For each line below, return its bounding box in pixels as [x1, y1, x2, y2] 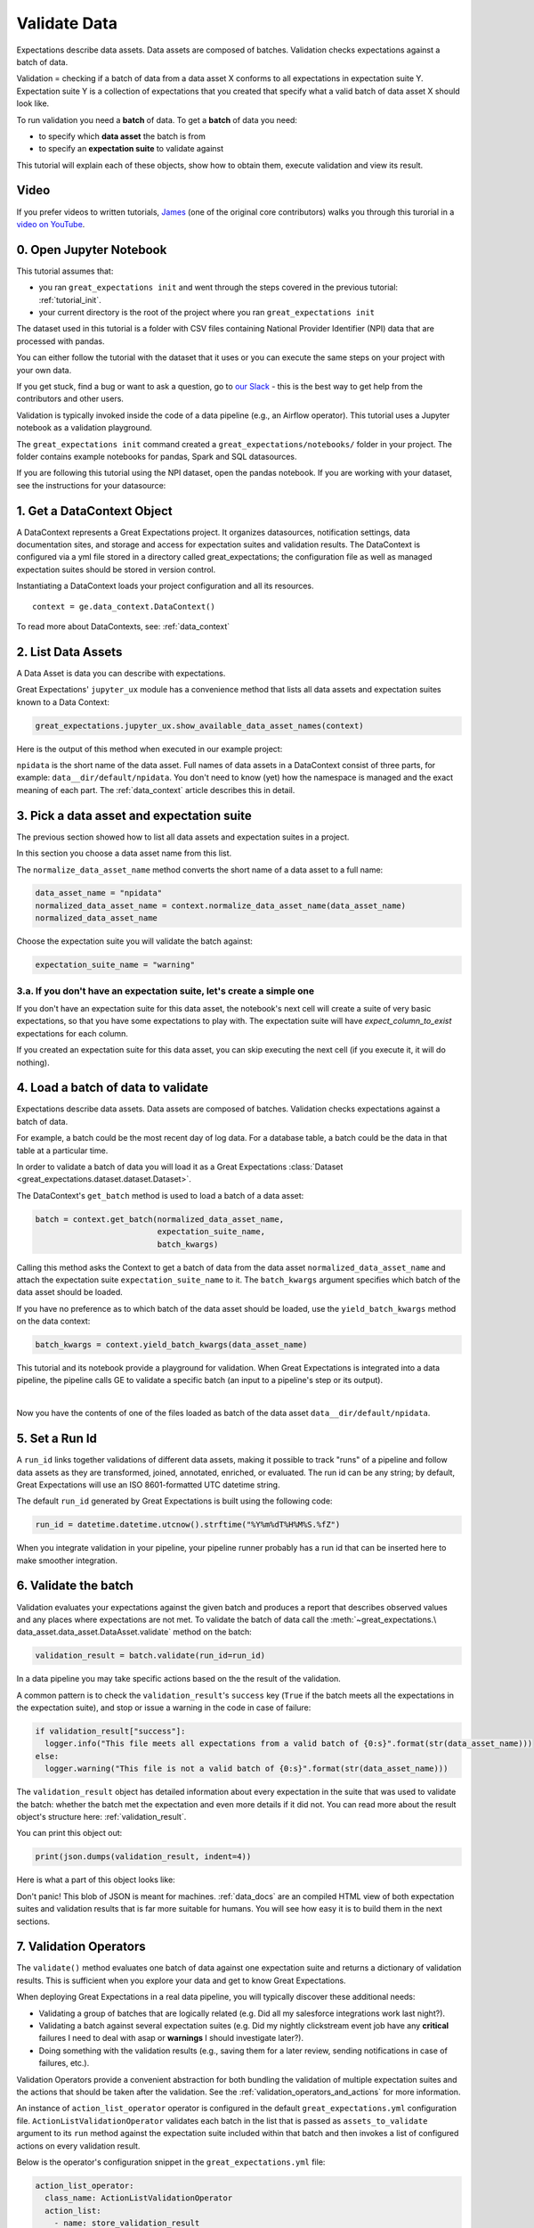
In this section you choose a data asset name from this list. [16, 848, 232, 859]
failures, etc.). [38, 2058, 90, 2068]
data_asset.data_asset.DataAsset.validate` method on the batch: [16, 1626, 253, 1637]
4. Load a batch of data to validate [16, 1080, 209, 1095]
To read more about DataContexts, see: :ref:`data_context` [16, 620, 231, 632]
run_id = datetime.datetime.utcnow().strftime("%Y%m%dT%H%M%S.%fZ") [35, 1519, 341, 1530]
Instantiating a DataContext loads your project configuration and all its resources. [16, 580, 314, 592]
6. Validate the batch [16, 1578, 133, 1593]
